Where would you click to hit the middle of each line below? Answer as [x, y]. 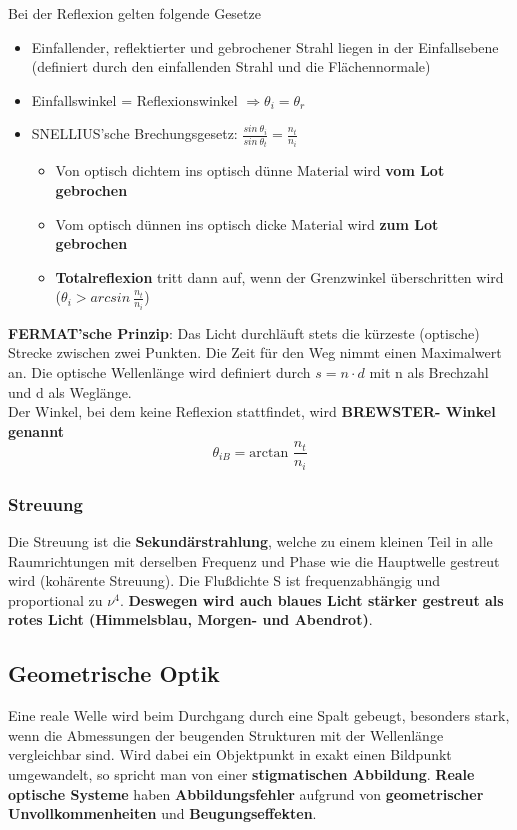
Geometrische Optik [114, 673]
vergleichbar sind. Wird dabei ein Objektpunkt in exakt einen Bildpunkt [230, 754]
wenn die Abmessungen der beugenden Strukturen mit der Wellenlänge [226, 734]
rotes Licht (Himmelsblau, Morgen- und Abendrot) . [190, 619]
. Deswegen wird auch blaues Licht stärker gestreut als [311, 599]
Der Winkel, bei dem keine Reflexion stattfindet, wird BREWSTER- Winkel [252, 411]
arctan [269, 452]
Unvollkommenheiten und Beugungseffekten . [162, 813]
